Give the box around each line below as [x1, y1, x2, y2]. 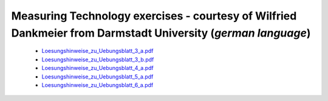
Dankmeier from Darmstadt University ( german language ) [11, 26, 311, 40]
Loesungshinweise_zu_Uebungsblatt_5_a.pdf [41, 73, 154, 80]
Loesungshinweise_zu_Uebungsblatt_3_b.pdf [41, 55, 154, 63]
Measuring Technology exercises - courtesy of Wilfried [11, 9, 297, 23]
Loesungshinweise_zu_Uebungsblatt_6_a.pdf [41, 81, 154, 88]
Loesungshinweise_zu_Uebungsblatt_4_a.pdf [41, 64, 154, 72]
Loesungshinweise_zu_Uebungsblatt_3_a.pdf [41, 47, 154, 55]
